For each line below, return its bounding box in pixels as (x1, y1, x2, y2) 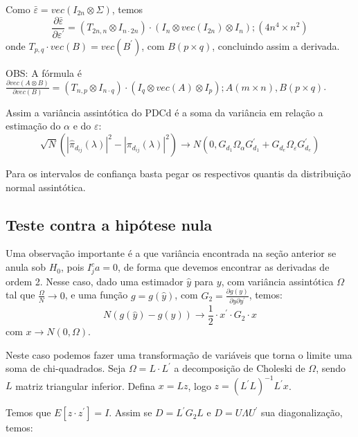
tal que (6, 287, 35, 302)
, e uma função (64, 287, 128, 302)
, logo (188, 378, 211, 393)
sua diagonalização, (261, 405, 343, 420)
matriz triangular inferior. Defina (15, 378, 156, 393)
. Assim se (109, 405, 152, 420)
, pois (61, 260, 84, 274)
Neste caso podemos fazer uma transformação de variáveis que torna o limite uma (6, 347, 352, 362)
